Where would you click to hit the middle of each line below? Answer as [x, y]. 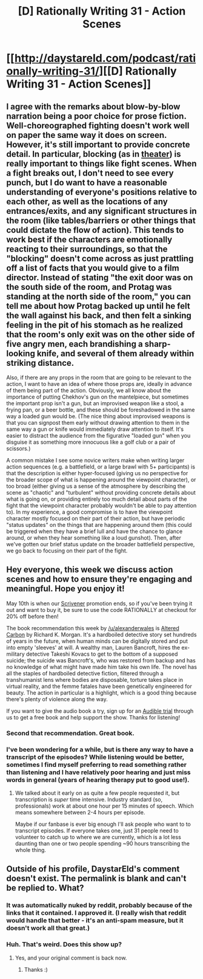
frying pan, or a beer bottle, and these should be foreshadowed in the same [101, 410]
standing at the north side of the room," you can [99, 296]
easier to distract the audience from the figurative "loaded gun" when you [98, 435]
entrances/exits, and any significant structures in [101, 211]
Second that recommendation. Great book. [70, 733]
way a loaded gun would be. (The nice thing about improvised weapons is [98, 416]
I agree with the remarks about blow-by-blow [93, 107]
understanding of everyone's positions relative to [101, 192]
